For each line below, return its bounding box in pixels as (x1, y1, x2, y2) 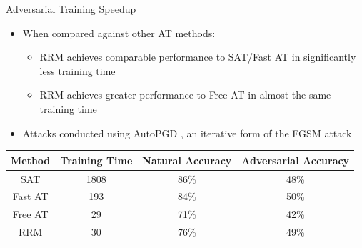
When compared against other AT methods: (22, 25, 216, 40)
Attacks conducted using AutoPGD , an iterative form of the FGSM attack (22, 125, 352, 140)
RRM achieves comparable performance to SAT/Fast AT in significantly (39, 49, 356, 64)
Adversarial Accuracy (241, 152, 350, 167)
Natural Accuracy (142, 152, 232, 167)
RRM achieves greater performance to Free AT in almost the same (39, 87, 331, 102)
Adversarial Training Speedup (6, 1, 136, 16)
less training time (39, 63, 116, 78)
